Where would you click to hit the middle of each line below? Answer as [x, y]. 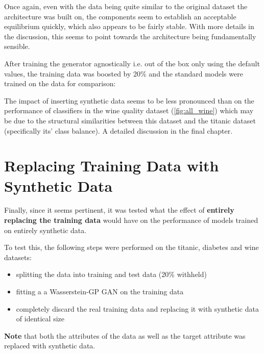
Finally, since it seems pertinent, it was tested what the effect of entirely [119, 210]
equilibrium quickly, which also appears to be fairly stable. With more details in [129, 26]
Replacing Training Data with [112, 166]
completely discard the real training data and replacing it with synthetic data [137, 308]
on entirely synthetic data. [45, 230]
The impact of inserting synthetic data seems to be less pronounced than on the [129, 100]
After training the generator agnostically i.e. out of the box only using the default [132, 63]
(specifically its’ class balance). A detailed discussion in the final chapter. [118, 130]
